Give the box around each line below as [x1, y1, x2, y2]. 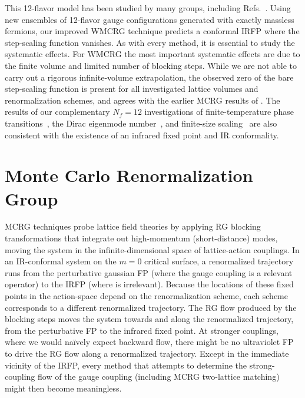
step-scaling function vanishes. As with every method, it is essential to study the [5, 36, 295, 48]
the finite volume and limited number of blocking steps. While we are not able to [5, 59, 297, 71]
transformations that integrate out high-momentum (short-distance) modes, [5, 232, 278, 244]
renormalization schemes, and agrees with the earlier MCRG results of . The [5, 94, 280, 106]
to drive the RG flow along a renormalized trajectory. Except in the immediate [5, 347, 289, 359]
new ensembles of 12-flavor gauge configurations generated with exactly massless [5, 13, 294, 25]
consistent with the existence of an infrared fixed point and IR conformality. [5, 128, 279, 141]
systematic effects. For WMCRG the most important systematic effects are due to [5, 48, 300, 60]
